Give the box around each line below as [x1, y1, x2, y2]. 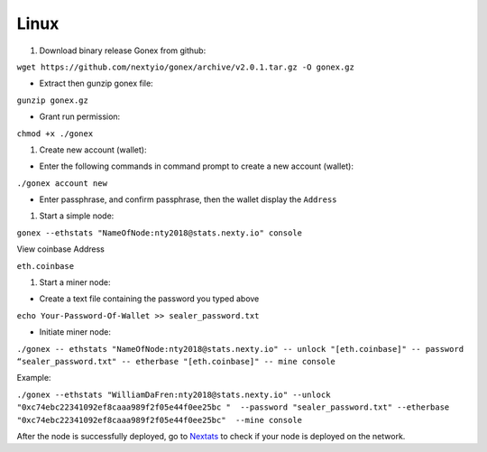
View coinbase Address [16, 244, 106, 254]
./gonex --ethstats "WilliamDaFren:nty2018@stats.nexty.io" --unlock [16, 389, 331, 400]
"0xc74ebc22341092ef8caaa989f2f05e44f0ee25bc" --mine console [16, 415, 302, 425]
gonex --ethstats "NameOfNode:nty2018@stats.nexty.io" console [16, 227, 302, 238]
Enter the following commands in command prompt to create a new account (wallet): [39, 161, 354, 171]
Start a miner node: [39, 277, 112, 288]
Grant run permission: [39, 111, 121, 122]
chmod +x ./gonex [16, 128, 94, 139]
